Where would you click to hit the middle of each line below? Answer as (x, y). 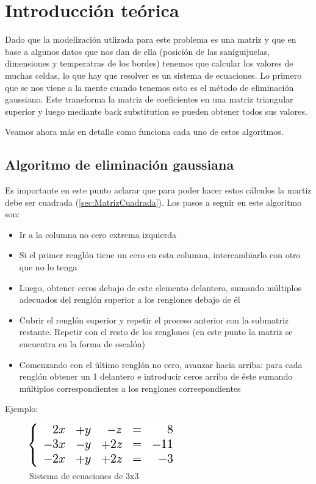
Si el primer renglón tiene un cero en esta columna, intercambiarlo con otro (160, 255)
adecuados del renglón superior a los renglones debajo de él (130, 299)
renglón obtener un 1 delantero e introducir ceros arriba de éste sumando (156, 376)
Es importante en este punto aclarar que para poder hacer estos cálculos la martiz (158, 190)
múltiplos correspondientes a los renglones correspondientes (130, 388)
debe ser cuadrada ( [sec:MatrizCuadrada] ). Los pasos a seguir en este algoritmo (153, 202)
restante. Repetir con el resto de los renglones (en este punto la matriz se (156, 332)
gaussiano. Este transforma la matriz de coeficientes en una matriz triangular (149, 99)
